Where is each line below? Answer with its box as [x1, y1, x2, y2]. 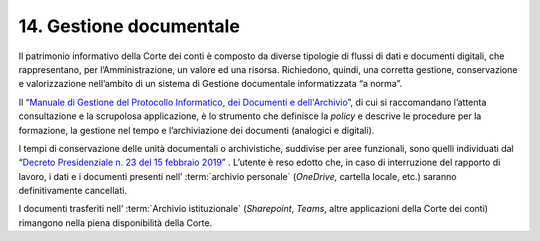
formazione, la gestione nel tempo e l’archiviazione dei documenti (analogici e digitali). [18, 124, 375, 136]
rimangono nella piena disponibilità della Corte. [18, 216, 213, 229]
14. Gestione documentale [18, 15, 240, 37]
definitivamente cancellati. [18, 185, 127, 197]
